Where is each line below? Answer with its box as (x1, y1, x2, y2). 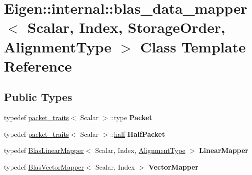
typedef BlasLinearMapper (4, 145, 84, 155)
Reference (4, 55, 72, 75)
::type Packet (110, 112, 152, 123)
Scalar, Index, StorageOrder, (27, 17, 226, 37)
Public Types (4, 89, 73, 104)
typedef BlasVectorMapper (4, 161, 84, 172)
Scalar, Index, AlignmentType (95, 145, 186, 155)
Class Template (140, 36, 246, 56)
